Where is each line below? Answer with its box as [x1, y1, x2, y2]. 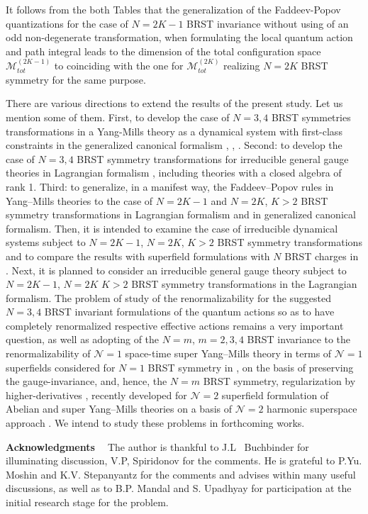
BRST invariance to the [247, 332, 351, 347]
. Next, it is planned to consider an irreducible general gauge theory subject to [6, 262, 347, 277]
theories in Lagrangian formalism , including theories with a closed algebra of [6, 165, 342, 180]
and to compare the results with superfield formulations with [6, 248, 270, 263]
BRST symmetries [271, 109, 351, 124]
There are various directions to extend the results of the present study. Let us [6, 96, 343, 111]
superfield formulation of [221, 387, 329, 402]
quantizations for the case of [6, 16, 128, 30]
